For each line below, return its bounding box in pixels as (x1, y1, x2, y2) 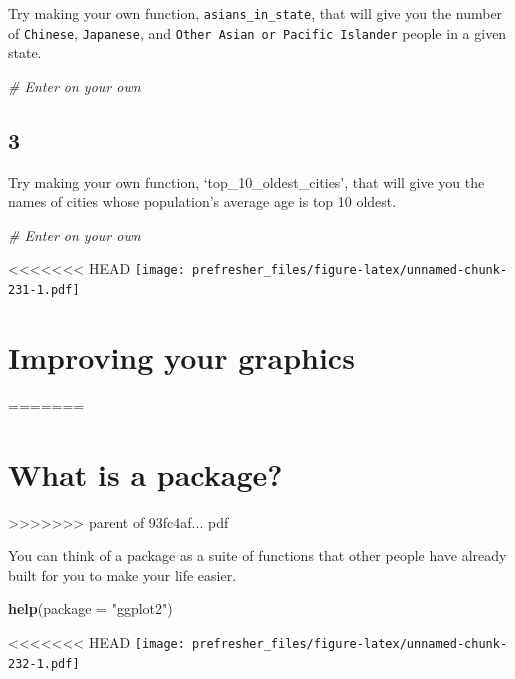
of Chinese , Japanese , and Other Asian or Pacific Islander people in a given (8, 22, 507, 43)
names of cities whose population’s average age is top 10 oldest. (8, 191, 397, 212)
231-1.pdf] (8, 283, 80, 298)
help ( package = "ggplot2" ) (8, 598, 173, 619)
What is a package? (8, 453, 283, 494)
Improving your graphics (8, 336, 355, 377)
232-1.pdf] (8, 656, 80, 671)
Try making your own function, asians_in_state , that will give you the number (8, 3, 503, 23)
